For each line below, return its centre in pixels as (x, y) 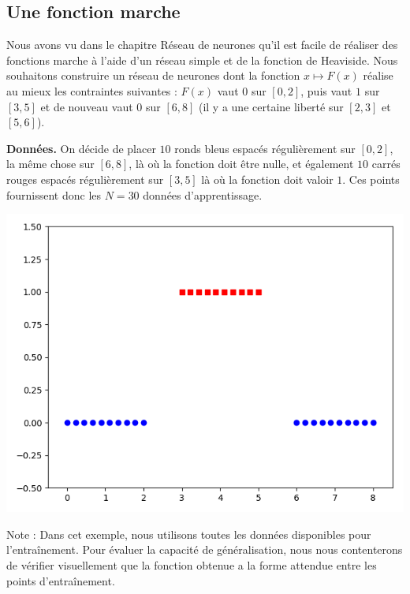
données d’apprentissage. (203, 194)
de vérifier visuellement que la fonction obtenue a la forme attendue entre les (192, 564)
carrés (386, 164)
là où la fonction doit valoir (267, 179)
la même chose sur (50, 164)
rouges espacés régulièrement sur (85, 179)
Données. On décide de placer (81, 148)
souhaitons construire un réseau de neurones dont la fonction (153, 75)
